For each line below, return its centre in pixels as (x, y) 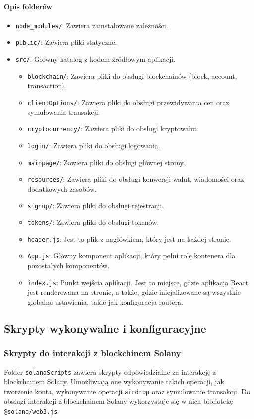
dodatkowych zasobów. (62, 188)
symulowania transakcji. (64, 112)
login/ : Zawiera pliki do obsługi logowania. (94, 145)
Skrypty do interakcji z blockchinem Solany (93, 353)
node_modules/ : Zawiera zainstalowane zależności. (92, 25)
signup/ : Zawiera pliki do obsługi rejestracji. (96, 205)
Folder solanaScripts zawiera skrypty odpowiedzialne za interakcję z (110, 371)
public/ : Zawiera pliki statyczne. (66, 42)
